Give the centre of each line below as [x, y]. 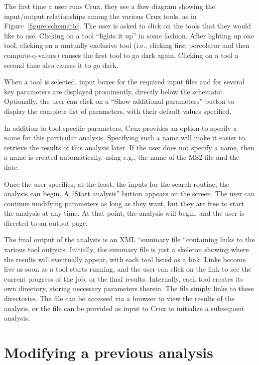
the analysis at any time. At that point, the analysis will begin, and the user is [124, 213]
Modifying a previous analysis [109, 352]
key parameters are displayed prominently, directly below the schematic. [114, 91]
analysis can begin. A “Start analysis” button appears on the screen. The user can [129, 193]
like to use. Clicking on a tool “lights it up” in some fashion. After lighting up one [129, 35]
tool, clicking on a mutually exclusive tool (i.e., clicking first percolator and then [127, 45]
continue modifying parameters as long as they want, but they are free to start [124, 203]
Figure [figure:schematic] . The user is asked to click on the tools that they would [128, 26]
